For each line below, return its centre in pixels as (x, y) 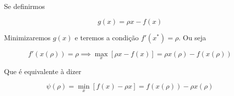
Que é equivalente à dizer (43, 71)
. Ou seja (192, 37)
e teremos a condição (107, 37)
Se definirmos (24, 6)
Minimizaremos (27, 37)
